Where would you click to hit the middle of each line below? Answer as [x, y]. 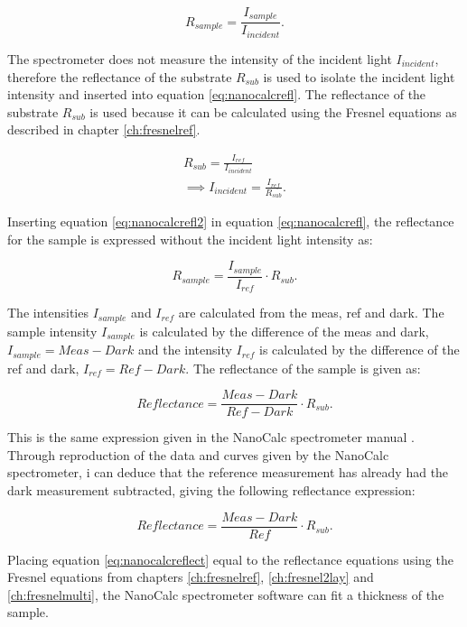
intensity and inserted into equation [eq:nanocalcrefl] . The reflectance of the [217, 94]
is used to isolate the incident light [359, 76]
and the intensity [185, 350]
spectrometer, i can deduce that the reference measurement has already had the [228, 472]
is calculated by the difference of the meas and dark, [284, 331]
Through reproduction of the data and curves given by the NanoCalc [198, 454]
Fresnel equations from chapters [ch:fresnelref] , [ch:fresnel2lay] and [191, 577]
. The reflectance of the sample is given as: [303, 368]
